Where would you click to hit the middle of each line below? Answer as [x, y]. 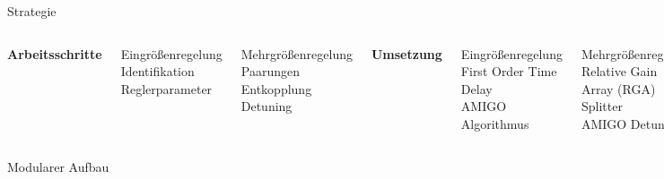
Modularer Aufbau [58, 166]
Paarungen [270, 71]
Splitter [602, 106]
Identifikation [157, 71]
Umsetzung [406, 53]
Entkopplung [276, 88]
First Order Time [509, 71]
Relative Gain [619, 71]
